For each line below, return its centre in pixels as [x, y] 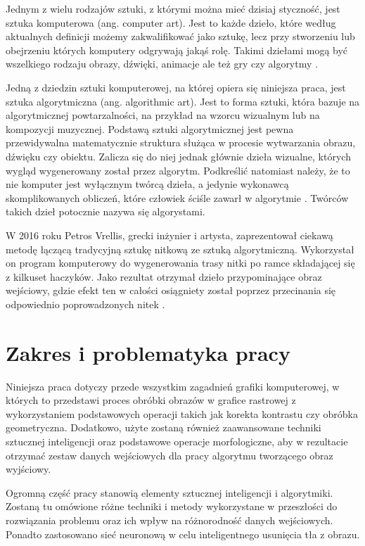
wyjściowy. [28, 469]
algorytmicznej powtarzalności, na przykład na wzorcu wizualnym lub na [163, 115]
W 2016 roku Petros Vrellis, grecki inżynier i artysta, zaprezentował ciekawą [169, 235]
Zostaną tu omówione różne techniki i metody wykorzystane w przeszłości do [172, 506]
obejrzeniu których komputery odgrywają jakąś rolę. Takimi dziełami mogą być [177, 50]
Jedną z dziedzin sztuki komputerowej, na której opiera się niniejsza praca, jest [176, 87]
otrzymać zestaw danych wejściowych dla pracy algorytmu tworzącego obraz [169, 455]
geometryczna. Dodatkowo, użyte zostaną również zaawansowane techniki [164, 427]
